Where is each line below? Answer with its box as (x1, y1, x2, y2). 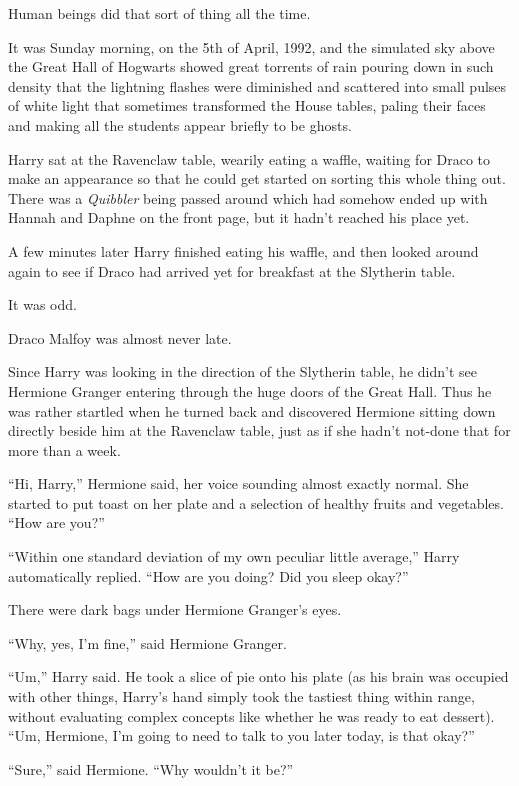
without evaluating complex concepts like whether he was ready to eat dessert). (8, 705, 495, 726)
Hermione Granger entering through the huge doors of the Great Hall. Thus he (8, 380, 492, 401)
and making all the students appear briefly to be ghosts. (8, 114, 352, 135)
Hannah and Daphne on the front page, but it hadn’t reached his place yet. (8, 207, 470, 228)
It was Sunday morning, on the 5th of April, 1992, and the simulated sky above (8, 36, 495, 57)
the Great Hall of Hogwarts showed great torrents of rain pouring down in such (8, 56, 494, 77)
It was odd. (8, 294, 77, 315)
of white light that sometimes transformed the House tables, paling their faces (8, 95, 486, 116)
